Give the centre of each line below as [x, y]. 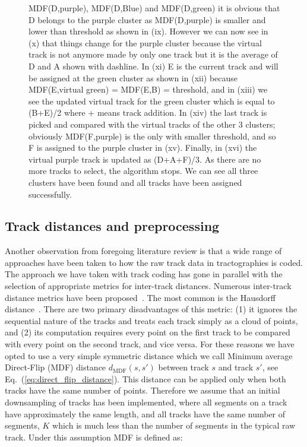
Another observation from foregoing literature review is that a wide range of [143, 251]
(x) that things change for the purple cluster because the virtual [145, 42]
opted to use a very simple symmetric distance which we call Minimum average [149, 355]
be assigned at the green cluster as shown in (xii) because [133, 77]
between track [183, 367]
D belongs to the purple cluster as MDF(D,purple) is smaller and [147, 19]
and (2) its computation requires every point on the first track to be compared [148, 332]
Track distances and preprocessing [112, 226]
